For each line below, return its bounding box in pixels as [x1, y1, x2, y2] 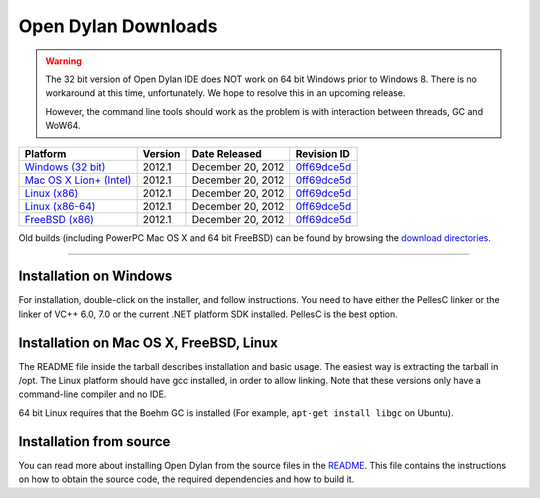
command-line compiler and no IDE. [18, 388, 167, 400]
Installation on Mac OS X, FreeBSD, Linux [18, 334, 279, 351]
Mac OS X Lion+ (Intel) [24, 173, 132, 187]
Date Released [191, 146, 262, 160]
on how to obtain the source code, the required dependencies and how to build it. [18, 473, 355, 485]
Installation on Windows [18, 268, 173, 285]
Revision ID [295, 146, 350, 160]
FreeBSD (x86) [24, 212, 95, 226]
